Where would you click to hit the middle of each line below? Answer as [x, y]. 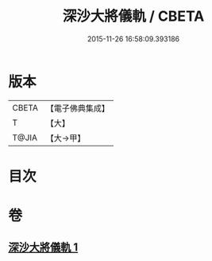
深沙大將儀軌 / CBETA [133, 16]
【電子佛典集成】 [77, 108]
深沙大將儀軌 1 [43, 247]
